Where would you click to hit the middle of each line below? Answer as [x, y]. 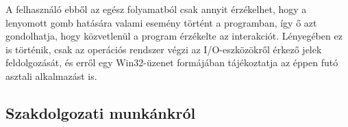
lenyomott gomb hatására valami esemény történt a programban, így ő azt [161, 22]
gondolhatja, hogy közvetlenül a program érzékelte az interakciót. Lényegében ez [174, 36]
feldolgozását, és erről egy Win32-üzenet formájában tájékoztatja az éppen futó [172, 62]
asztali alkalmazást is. [51, 75]
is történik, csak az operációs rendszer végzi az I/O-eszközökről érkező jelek [164, 49]
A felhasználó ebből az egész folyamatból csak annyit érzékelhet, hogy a [156, 9]
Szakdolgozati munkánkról [101, 112]
